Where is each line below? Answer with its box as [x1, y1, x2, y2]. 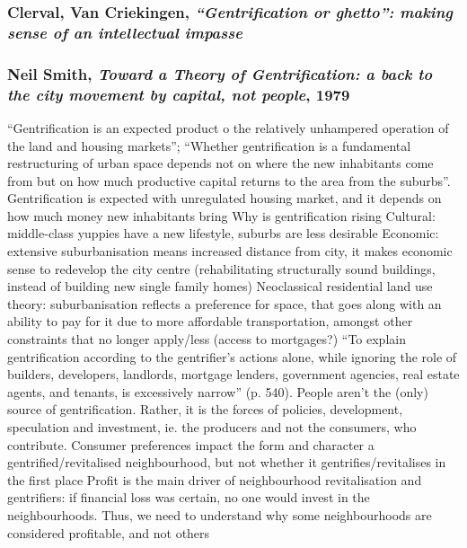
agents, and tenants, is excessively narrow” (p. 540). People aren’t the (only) [7, 382, 428, 401]
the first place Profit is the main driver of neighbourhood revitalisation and [7, 470, 422, 489]
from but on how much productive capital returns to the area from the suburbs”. [7, 171, 451, 190]
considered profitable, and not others [7, 523, 210, 542]
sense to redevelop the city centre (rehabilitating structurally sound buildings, [7, 259, 436, 278]
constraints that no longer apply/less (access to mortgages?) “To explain [7, 330, 406, 349]
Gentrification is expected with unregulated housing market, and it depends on [7, 189, 442, 208]
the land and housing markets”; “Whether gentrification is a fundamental [7, 136, 411, 155]
